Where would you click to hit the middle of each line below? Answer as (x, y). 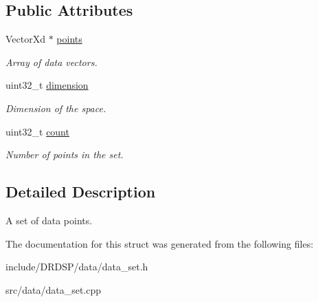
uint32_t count (37, 131)
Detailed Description (81, 192)
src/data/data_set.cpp (54, 289)
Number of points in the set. (65, 154)
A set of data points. (49, 220)
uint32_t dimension (47, 85)
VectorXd (25, 39)
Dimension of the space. (56, 108)
